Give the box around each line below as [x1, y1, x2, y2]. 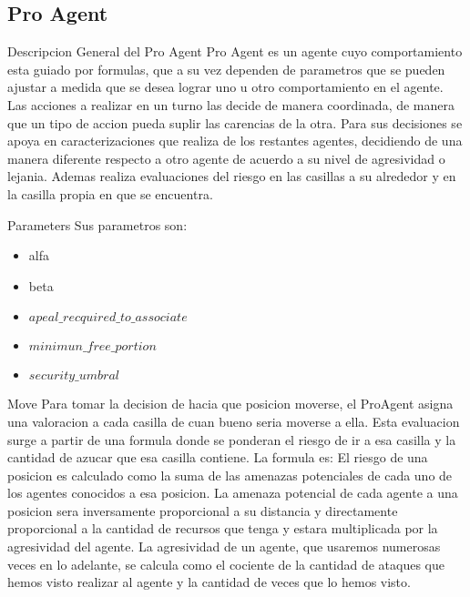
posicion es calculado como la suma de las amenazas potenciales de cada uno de [7, 465, 453, 484]
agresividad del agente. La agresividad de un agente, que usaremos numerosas [7, 537, 441, 556]
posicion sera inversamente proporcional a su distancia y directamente [7, 501, 398, 520]
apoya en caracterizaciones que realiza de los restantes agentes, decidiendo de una [7, 131, 463, 150]
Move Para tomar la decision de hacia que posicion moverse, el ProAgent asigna [7, 394, 454, 413]
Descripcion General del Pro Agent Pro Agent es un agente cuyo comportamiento [7, 42, 463, 61]
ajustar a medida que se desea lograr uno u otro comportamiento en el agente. [7, 77, 444, 96]
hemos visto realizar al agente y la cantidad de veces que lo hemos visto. [7, 572, 411, 592]
